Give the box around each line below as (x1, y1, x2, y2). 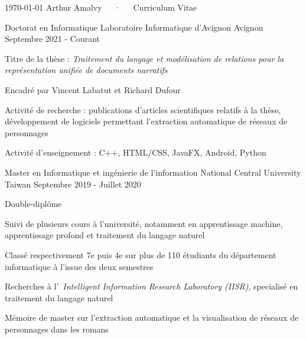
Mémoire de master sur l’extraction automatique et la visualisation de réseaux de (5, 311, 299, 324)
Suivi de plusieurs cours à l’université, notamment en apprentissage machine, (5, 217, 283, 229)
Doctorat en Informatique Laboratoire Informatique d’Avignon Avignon (5, 21, 263, 33)
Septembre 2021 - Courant (5, 32, 100, 45)
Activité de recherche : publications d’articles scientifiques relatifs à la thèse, (5, 103, 281, 116)
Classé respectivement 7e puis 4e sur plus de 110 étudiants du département (5, 248, 276, 261)
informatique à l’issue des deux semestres (5, 260, 154, 272)
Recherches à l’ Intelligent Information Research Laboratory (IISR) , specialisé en (5, 280, 298, 292)
